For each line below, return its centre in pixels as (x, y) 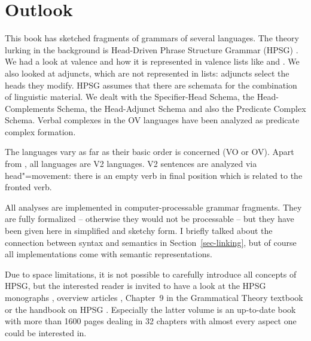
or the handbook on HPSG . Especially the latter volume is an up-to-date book (150, 309)
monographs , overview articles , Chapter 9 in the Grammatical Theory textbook (154, 297)
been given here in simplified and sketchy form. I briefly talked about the (139, 231)
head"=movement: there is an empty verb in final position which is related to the (154, 175)
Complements (30, 108)
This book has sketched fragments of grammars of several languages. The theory (152, 38)
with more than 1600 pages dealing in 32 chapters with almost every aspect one (151, 321)
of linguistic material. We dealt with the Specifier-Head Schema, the (130, 97)
